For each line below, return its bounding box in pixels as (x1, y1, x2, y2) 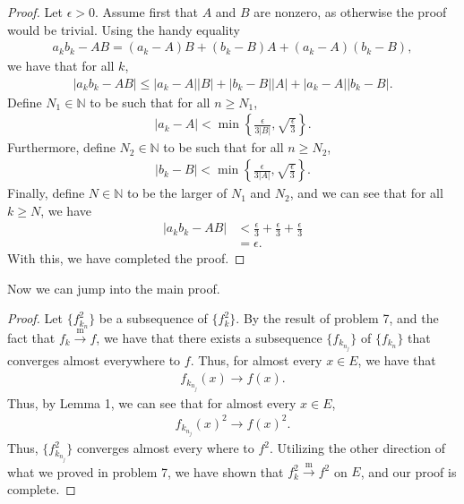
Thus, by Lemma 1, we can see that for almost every (7, 393, 296, 412)
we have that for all (7, 56, 115, 75)
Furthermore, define (7, 138, 116, 157)
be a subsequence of (99, 309, 208, 328)
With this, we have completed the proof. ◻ (7, 249, 245, 268)
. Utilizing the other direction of (270, 439, 446, 457)
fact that (7, 329, 56, 347)
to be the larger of (126, 184, 228, 202)
